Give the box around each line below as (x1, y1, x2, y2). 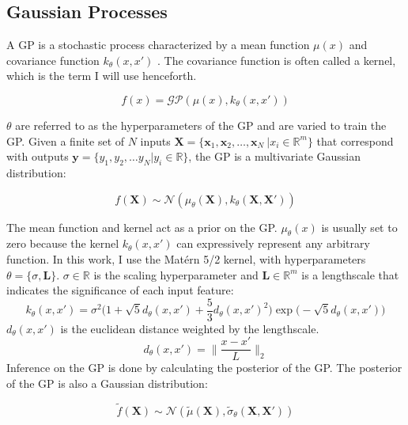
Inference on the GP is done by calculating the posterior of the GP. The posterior (6, 359, 402, 376)
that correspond (316, 132, 394, 149)
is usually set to (321, 218, 398, 235)
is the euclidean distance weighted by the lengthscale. (60, 320, 319, 336)
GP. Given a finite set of (6, 132, 125, 149)
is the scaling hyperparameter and (93, 266, 259, 283)
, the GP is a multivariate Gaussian (188, 148, 361, 165)
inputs (140, 132, 171, 149)
